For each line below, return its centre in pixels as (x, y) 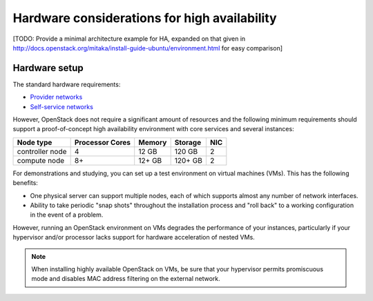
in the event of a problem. (67, 215)
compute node (41, 160)
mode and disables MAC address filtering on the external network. (126, 279)
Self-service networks (61, 106)
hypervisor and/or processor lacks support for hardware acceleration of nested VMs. (134, 237)
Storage (188, 142)
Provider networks (56, 97)
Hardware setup (48, 68)
